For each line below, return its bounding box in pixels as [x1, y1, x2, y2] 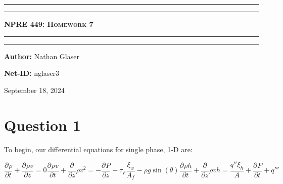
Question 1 [4, 114, 81, 135]
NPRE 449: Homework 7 [4, 19, 93, 29]
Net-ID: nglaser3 [4, 68, 60, 78]
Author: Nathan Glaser [4, 51, 79, 61]
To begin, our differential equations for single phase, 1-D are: [4, 144, 193, 154]
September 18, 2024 [4, 84, 65, 95]
